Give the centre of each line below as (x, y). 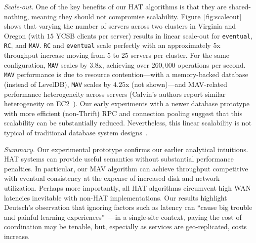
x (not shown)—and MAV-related (176, 84)
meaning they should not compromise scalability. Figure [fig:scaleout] (136, 16)
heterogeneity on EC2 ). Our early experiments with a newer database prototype (127, 103)
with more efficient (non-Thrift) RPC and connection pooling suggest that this (123, 113)
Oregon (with (24, 35)
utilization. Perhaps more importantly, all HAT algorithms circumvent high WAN (128, 188)
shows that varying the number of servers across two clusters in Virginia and (120, 26)
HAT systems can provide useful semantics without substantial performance (119, 159)
